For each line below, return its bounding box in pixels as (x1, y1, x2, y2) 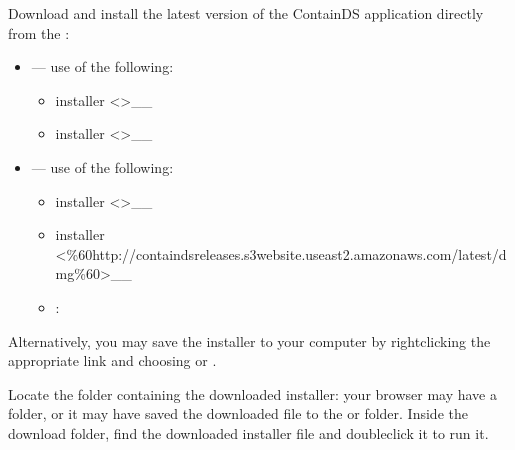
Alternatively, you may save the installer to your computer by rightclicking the (8, 330, 491, 351)
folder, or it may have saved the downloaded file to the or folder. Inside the (8, 403, 468, 424)
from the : (8, 22, 70, 43)
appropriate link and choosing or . (8, 350, 217, 371)
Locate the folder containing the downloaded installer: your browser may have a (8, 383, 497, 404)
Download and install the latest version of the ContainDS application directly (8, 3, 484, 23)
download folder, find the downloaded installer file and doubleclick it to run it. (8, 422, 489, 443)
